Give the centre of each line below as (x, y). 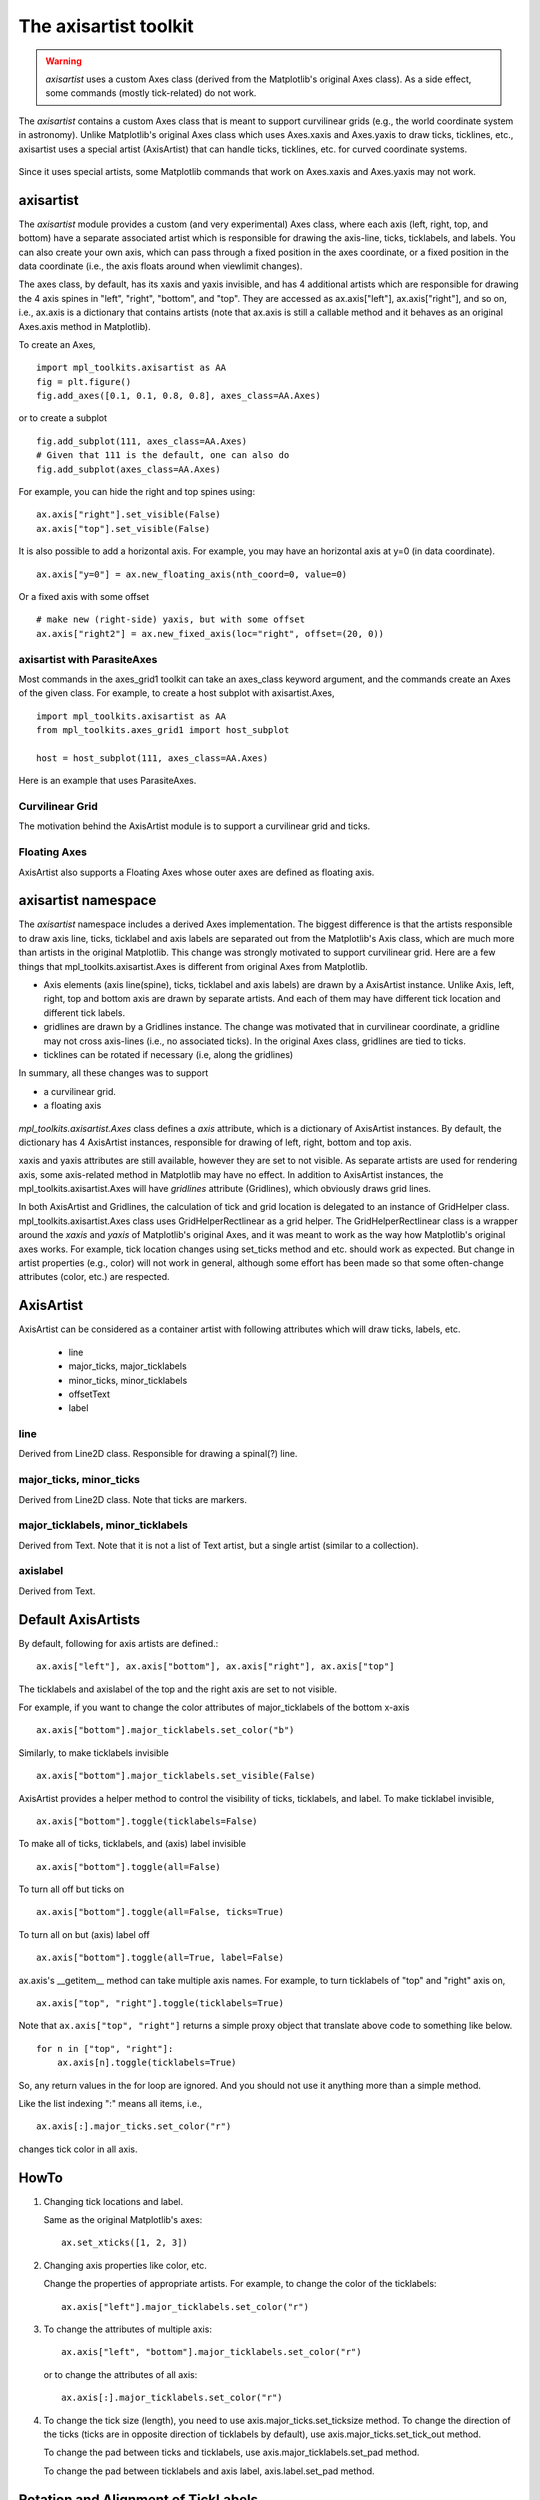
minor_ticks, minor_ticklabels (128, 1380)
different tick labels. (84, 1012)
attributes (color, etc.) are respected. (94, 1277)
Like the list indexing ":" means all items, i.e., (110, 2103)
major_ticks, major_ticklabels (127, 1366)
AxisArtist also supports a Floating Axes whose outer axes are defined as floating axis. (196, 872)
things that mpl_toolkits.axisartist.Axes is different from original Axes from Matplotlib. (193, 966)
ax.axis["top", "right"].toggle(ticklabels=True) (160, 2003)
